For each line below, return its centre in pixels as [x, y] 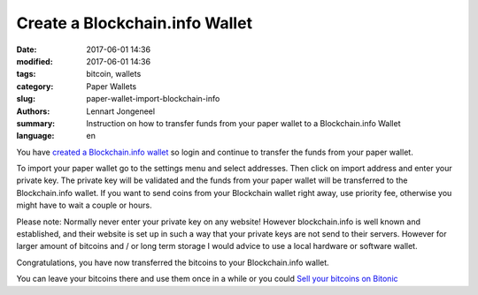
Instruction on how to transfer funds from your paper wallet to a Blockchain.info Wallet [243, 123]
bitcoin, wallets [114, 74]
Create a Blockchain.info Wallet [134, 23]
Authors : [33, 111]
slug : [26, 99]
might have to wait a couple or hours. [84, 205]
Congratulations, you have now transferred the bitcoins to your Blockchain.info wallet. [173, 262]
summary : [36, 123]
